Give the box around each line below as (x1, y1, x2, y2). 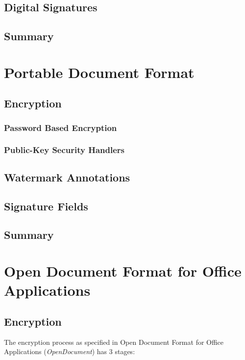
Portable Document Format (4, 62, 195, 82)
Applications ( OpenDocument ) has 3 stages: (4, 346, 135, 357)
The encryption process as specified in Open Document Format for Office (4, 336, 224, 347)
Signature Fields (4, 198, 88, 213)
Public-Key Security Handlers (4, 144, 125, 156)
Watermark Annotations (4, 169, 130, 184)
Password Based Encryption (4, 121, 117, 133)
